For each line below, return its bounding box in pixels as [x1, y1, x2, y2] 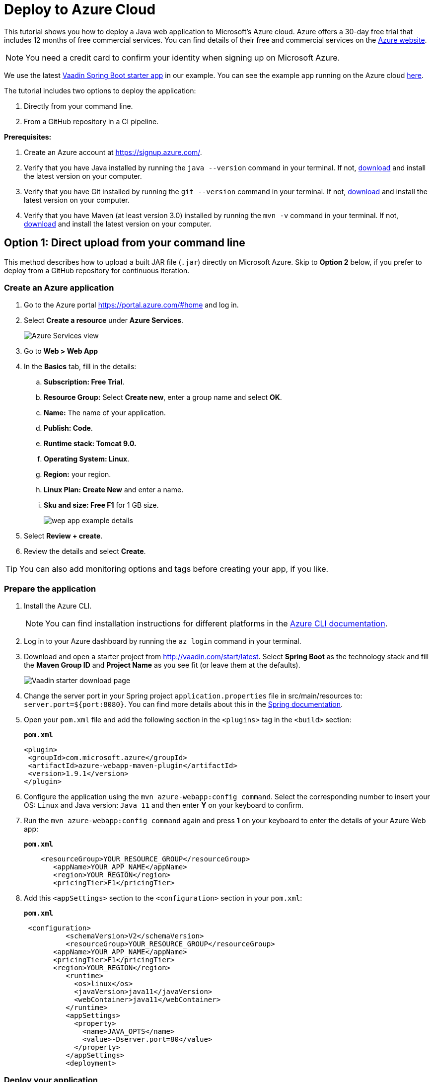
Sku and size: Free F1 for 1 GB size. [44, 501, 159, 510]
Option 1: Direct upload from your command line [4, 236, 245, 249]
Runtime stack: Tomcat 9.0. [44, 439, 137, 448]
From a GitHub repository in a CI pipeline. [24, 117, 159, 126]
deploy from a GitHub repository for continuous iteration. [4, 266, 190, 275]
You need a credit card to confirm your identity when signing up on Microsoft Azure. [25, 52, 340, 63]
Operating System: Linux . [44, 455, 130, 464]
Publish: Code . [44, 424, 93, 433]
